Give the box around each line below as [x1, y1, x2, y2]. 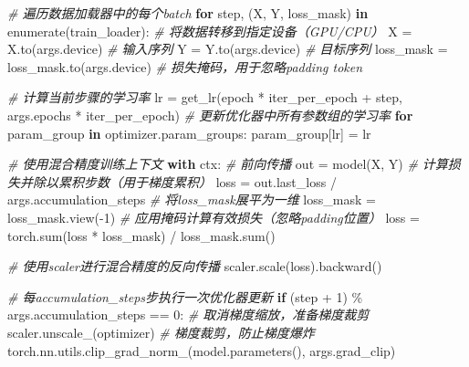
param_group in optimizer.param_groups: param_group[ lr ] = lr [7, 123, 371, 142]
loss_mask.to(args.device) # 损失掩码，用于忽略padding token [7, 57, 363, 76]
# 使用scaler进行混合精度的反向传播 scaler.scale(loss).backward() [7, 257, 382, 276]
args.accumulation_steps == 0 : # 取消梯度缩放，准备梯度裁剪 [7, 305, 370, 324]
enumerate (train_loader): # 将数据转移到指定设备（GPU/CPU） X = [7, 21, 412, 40]
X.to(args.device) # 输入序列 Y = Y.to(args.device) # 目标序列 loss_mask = [7, 39, 448, 58]
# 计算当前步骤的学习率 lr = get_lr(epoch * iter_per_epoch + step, [7, 88, 402, 107]
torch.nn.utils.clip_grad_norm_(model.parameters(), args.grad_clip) [7, 341, 396, 360]
